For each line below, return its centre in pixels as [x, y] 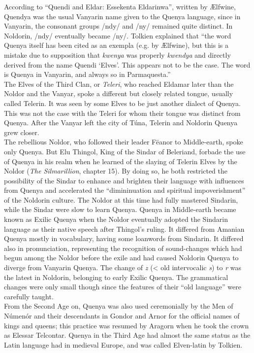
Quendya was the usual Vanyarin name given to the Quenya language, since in [122, 16]
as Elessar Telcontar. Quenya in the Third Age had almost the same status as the [127, 335]
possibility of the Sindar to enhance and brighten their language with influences [124, 180]
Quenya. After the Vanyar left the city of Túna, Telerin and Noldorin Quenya [121, 123]
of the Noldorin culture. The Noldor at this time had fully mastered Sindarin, [121, 199]
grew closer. [22, 132]
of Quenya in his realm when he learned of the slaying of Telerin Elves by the [121, 161]
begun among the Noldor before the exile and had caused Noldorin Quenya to [121, 258]
